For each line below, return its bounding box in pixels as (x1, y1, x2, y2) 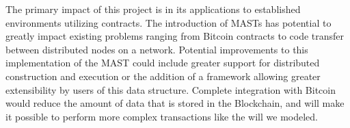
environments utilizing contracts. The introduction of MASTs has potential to (5, 15, 332, 29)
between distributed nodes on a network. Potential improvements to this (5, 42, 308, 56)
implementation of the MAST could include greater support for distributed (5, 55, 320, 70)
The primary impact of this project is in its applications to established (5, 2, 301, 16)
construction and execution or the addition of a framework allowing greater (5, 68, 321, 83)
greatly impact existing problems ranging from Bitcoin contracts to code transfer (5, 29, 345, 43)
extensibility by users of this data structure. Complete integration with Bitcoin (5, 82, 336, 97)
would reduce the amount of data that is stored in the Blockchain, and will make (5, 96, 345, 110)
